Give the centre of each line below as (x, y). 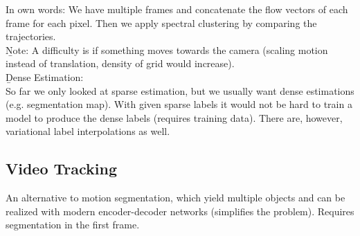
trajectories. (31, 36)
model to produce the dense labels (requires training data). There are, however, (174, 117)
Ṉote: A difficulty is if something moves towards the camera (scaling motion (167, 49)
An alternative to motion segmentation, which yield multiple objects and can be (175, 198)
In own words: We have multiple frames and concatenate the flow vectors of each (177, 9)
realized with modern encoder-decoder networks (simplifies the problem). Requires (180, 211)
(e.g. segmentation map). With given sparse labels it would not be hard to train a (179, 104)
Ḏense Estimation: (45, 76)
